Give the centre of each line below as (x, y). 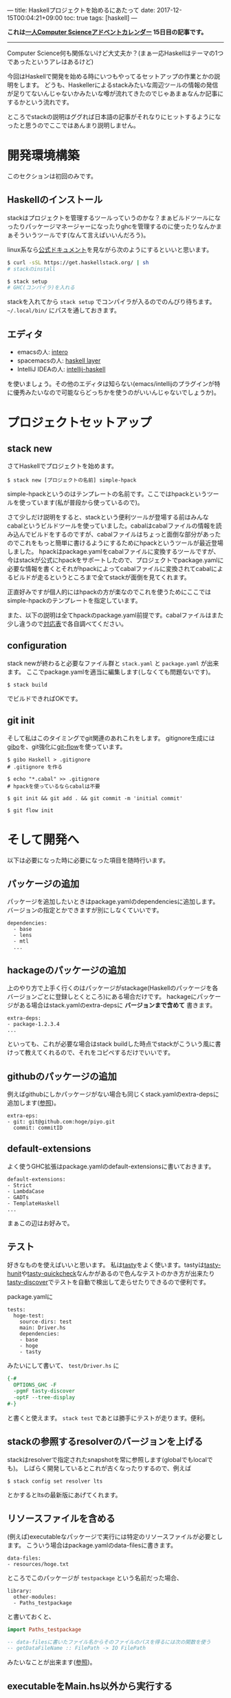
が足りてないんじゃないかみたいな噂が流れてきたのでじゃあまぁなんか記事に (115, 94)
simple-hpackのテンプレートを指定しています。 (74, 601)
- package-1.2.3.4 (33, 1024)
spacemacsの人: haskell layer (59, 361)
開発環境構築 (44, 156)
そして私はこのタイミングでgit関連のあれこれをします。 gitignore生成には (111, 738)
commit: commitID (38, 1128)
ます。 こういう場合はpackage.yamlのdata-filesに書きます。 (92, 1545)
